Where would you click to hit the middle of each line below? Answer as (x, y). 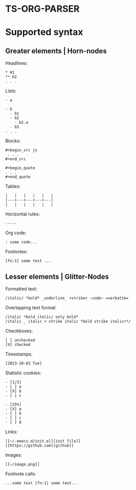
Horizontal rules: (23, 214)
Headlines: (17, 63)
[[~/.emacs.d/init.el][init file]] (43, 441)
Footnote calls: (21, 474)
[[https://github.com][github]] (39, 446)
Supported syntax (44, 32)
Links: (11, 432)
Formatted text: (21, 289)
